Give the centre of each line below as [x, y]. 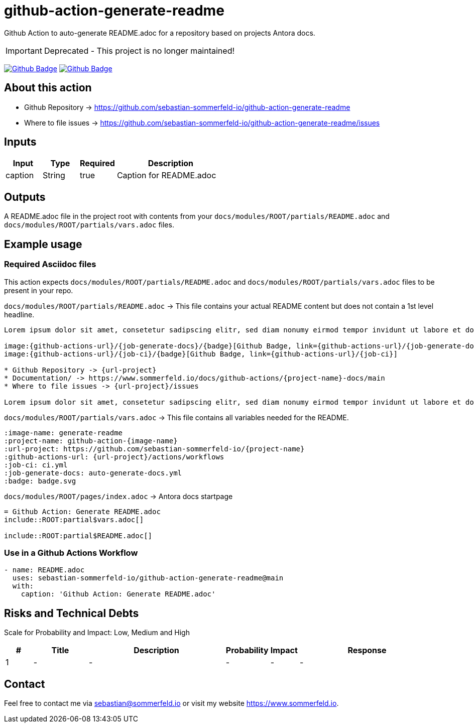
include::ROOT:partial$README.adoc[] [78, 535]
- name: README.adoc [44, 570]
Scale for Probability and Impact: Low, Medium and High [97, 633]
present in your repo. [39, 290]
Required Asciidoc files [50, 264]
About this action [48, 88]
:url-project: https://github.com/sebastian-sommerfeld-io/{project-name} [154, 449]
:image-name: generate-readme [64, 433]
